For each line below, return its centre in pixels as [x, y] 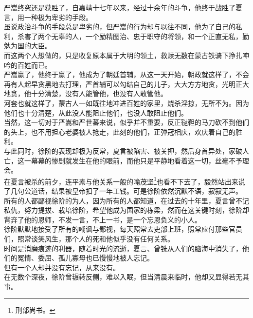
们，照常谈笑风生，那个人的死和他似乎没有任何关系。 [89, 238]
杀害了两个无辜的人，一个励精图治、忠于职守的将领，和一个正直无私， [130, 36]
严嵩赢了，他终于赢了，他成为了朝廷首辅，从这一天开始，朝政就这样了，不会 [126, 74]
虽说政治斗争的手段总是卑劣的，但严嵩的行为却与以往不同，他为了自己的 [120, 27]
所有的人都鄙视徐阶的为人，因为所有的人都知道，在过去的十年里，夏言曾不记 [126, 200]
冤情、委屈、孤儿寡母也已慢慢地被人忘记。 [85, 258]
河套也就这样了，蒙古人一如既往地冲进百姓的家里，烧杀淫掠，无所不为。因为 [126, 103]
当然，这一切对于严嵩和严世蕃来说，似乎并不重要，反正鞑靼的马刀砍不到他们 [126, 122]
